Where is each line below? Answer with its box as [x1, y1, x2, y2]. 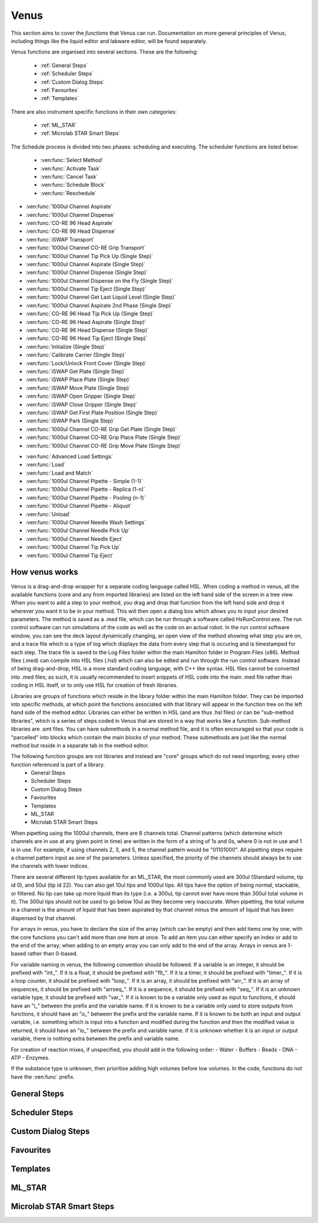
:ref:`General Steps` [40, 62, 88, 69]
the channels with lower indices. [11, 862, 90, 870]
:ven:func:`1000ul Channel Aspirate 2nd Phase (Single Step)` [25, 302, 173, 309]
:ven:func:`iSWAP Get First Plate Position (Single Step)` [25, 409, 159, 416]
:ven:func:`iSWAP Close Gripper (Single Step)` [25, 401, 138, 408]
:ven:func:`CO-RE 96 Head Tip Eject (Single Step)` [25, 335, 148, 342]
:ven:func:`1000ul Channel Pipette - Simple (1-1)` [25, 478, 144, 485]
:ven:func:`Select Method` [40, 157, 104, 164]
